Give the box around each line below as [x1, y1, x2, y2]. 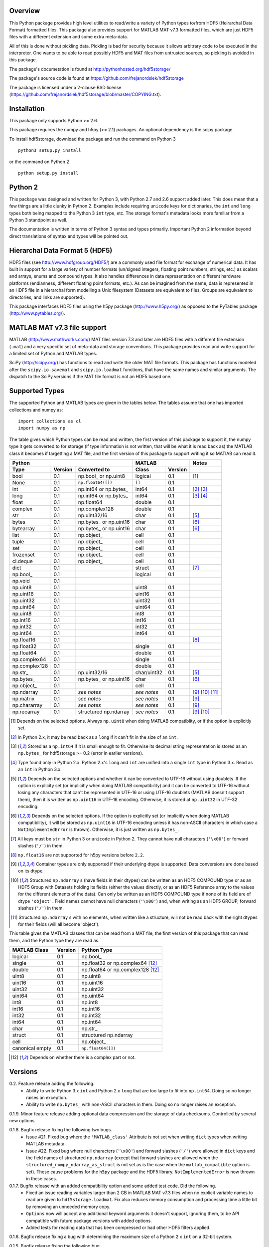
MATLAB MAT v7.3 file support [9, 323, 107, 332]
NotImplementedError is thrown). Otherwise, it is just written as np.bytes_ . [18, 827, 179, 832]
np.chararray [12, 701, 43, 708]
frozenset [12, 551, 35, 558]
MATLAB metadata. [26, 1141, 66, 1147]
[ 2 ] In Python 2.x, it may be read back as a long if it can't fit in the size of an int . [10, 734, 178, 740]
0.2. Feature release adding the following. [9, 1080, 95, 1087]
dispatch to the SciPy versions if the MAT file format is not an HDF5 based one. [9, 374, 172, 380]
